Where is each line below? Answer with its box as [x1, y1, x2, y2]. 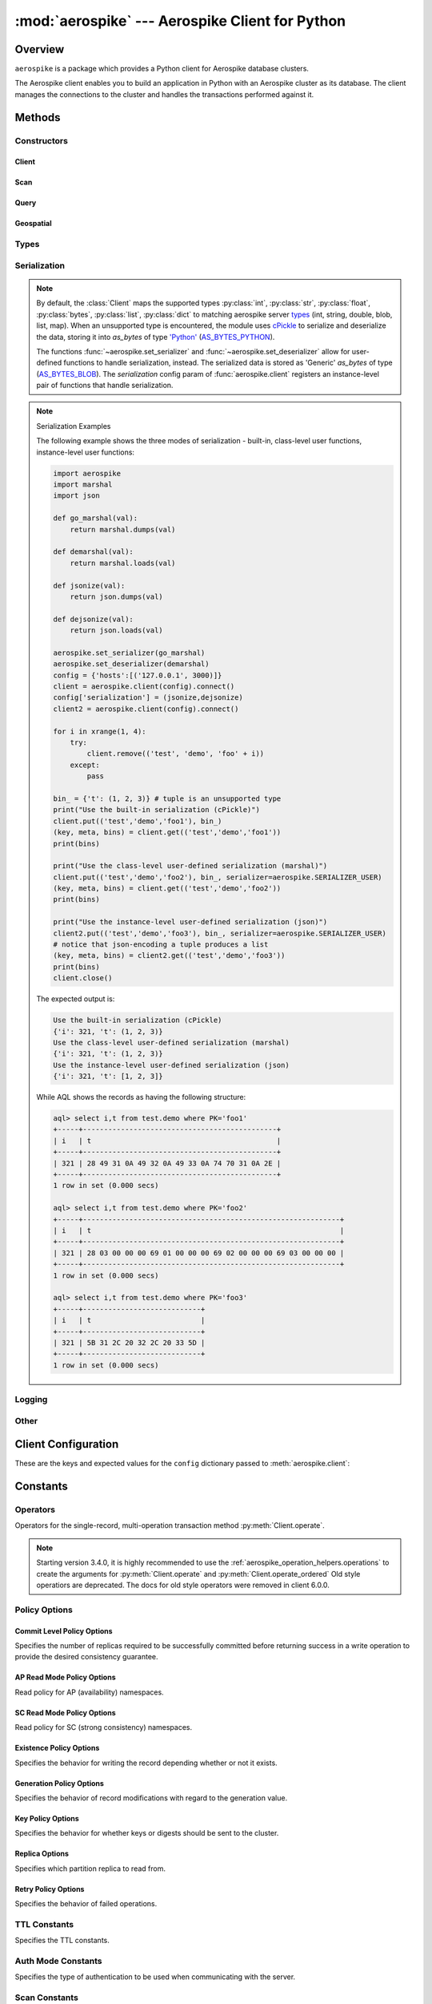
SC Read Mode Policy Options [14, 1707, 116, 1717]
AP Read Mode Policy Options [14, 1672, 116, 1683]
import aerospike [53, 469, 122, 478]
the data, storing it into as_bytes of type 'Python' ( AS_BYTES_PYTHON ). [36, 332, 275, 341]
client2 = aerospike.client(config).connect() [53, 704, 239, 713]
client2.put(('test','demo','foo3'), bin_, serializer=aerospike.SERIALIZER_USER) [53, 928, 387, 938]
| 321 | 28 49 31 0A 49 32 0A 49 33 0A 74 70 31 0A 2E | [53, 1158, 282, 1168]
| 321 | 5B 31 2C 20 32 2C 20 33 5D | [53, 1338, 206, 1347]
